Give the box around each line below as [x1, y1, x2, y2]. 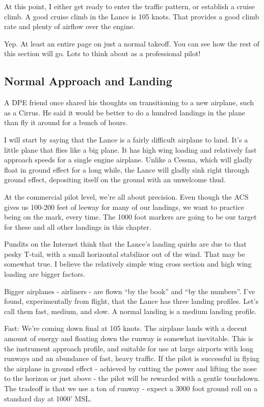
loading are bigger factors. [4, 269, 86, 279]
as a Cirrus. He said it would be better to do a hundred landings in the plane [4, 107, 245, 117]
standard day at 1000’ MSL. [4, 393, 92, 403]
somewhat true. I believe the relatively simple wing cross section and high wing [4, 258, 252, 269]
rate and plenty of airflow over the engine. [4, 21, 135, 32]
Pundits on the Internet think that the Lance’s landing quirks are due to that [4, 238, 247, 249]
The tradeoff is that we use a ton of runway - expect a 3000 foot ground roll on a [4, 383, 257, 394]
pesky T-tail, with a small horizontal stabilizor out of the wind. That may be [4, 248, 245, 259]
